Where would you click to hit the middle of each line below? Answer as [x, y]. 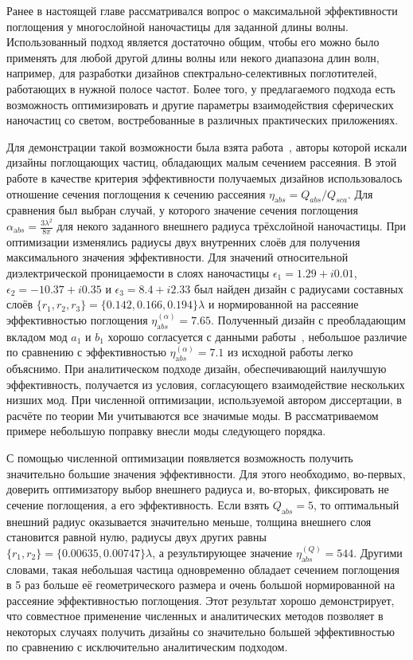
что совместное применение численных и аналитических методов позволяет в [195, 616]
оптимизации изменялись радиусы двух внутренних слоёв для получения [183, 241]
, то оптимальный [357, 504]
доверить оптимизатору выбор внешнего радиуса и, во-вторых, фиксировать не [198, 489]
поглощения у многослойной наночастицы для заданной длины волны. [177, 26]
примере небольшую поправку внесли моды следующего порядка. [166, 431]
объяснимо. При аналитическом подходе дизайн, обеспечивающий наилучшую [197, 368]
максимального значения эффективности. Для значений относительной [177, 257]
